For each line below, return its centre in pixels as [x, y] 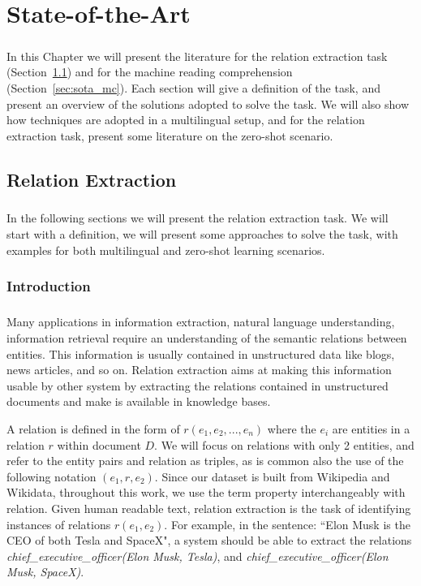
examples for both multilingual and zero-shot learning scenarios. [166, 250]
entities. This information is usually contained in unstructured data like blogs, [201, 353]
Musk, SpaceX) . [45, 572]
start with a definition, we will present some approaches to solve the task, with [202, 234]
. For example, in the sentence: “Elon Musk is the [287, 524]
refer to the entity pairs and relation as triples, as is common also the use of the [205, 461]
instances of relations [59, 524]
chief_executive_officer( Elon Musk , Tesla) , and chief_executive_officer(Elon [198, 556]
